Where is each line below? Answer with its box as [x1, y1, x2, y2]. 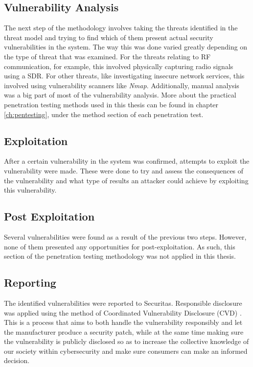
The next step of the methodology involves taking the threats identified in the [4, 23, 238, 33]
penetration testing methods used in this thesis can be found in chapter [4, 99, 219, 109]
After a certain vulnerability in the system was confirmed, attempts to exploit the [4, 156, 250, 166]
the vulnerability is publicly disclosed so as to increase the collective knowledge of [4, 336, 249, 346]
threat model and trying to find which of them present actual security [4, 32, 213, 42]
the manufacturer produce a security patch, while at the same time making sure [4, 326, 244, 337]
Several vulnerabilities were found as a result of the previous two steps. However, [4, 231, 247, 242]
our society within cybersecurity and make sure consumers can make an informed [4, 345, 248, 356]
